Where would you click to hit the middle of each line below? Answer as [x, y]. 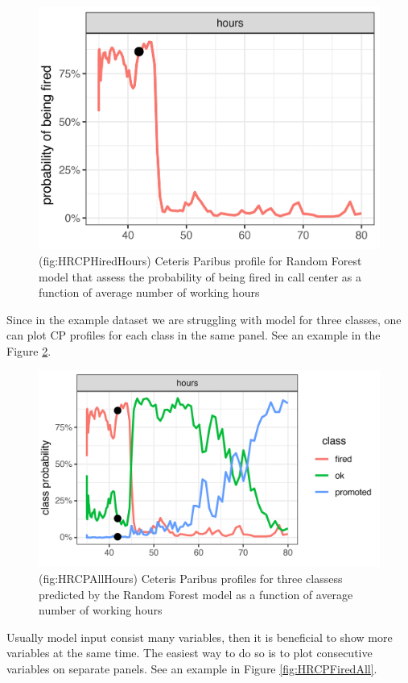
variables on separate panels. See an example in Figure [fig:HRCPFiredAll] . [192, 668]
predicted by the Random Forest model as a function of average [196, 594]
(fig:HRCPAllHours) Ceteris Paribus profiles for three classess [191, 578]
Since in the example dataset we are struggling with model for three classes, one [204, 319]
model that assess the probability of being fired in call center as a [200, 276]
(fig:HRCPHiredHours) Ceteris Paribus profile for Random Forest [200, 260]
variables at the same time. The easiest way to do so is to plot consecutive [190, 653]
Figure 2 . [29, 350]
